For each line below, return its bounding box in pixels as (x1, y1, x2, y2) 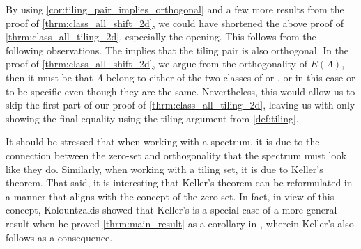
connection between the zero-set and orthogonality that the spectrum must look (6, 147, 347, 162)
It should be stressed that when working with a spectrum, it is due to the (6, 134, 320, 149)
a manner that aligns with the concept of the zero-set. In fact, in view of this (6, 188, 335, 203)
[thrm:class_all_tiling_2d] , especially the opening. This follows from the (6, 29, 316, 44)
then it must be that (6, 70, 93, 84)
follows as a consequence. (6, 230, 113, 244)
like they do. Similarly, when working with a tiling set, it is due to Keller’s (6, 161, 323, 176)
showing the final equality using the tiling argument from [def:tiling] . (6, 111, 299, 125)
